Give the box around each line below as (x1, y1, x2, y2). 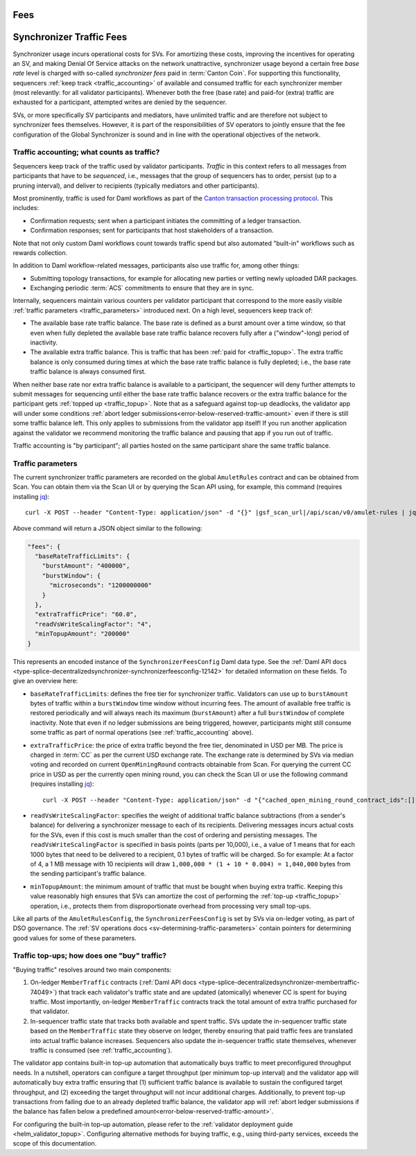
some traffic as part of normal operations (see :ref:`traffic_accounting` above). (30, 728, 254, 737)
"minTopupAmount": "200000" (35, 630, 130, 638)
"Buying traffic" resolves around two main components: (12, 965, 172, 974)
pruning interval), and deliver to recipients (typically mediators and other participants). (12, 181, 259, 190)
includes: (12, 204, 40, 212)
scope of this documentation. (12, 1139, 97, 1148)
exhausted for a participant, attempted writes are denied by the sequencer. (12, 98, 227, 107)
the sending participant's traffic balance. (30, 870, 147, 878)
